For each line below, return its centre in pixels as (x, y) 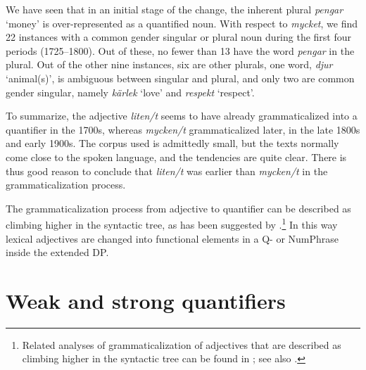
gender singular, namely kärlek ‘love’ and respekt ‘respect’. (130, 92)
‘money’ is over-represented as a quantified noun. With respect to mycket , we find (182, 23)
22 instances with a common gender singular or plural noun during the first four (179, 37)
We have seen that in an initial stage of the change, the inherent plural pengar (175, 9)
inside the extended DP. (57, 252)
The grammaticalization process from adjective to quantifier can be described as (178, 208)
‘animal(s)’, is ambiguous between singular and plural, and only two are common (180, 78)
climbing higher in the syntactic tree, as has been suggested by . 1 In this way (172, 223)
